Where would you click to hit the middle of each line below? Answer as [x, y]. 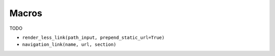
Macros [26, 13]
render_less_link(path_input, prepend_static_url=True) [93, 37]
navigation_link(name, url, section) [69, 45]
